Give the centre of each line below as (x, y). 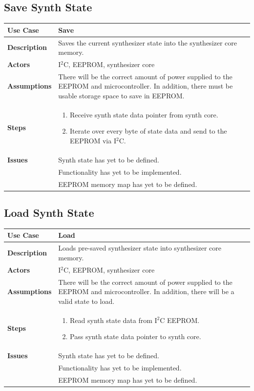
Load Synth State (49, 213)
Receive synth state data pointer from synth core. (144, 114)
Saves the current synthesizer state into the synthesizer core (148, 42)
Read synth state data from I (114, 320)
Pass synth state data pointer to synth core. (136, 336)
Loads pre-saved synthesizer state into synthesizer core (140, 248)
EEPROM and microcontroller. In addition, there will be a (146, 291)
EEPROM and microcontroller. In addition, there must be (146, 86)
